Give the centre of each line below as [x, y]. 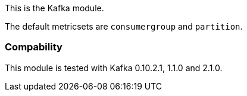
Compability [34, 47]
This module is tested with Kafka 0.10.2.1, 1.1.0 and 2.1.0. [114, 68]
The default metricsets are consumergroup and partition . [124, 26]
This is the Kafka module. [54, 8]
